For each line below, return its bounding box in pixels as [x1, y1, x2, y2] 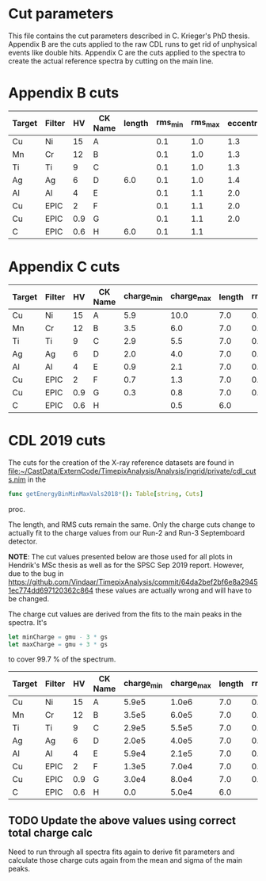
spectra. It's [8, 617, 47, 627]
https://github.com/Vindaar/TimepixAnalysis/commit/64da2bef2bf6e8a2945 [8, 577, 258, 586]
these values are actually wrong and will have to [94, 585, 252, 595]
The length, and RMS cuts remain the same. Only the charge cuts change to [8, 520, 256, 529]
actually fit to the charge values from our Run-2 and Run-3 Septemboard [8, 528, 245, 537]
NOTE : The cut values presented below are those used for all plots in [8, 551, 234, 561]
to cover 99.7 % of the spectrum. [8, 654, 116, 664]
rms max [191, 116, 220, 129]
